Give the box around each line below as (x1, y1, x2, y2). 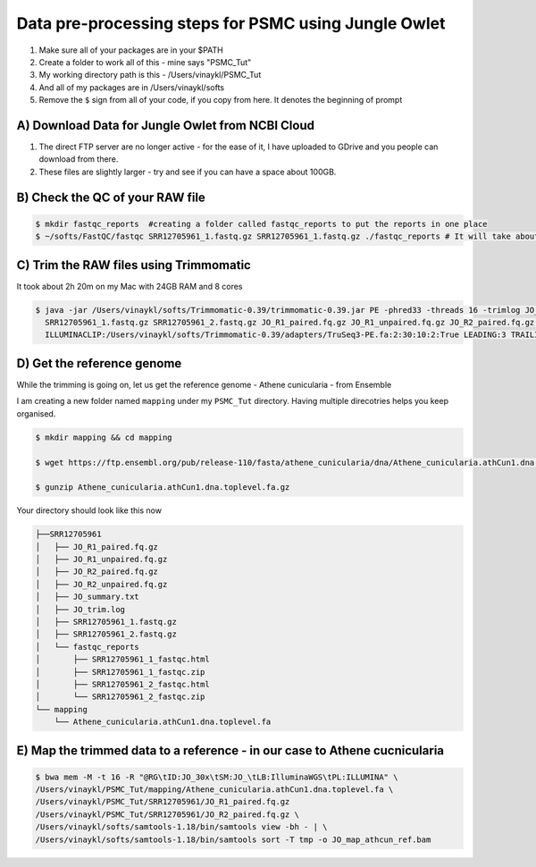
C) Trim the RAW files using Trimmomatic (16, 257, 252, 273)
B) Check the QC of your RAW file (16, 189, 205, 205)
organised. (16, 408, 56, 419)
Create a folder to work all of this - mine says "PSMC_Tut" (38, 56, 252, 67)
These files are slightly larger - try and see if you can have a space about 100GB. (38, 166, 337, 177)
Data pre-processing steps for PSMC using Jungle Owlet (16, 13, 446, 33)
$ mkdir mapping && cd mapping (35, 432, 173, 442)
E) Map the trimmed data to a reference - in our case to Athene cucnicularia (16, 743, 445, 758)
